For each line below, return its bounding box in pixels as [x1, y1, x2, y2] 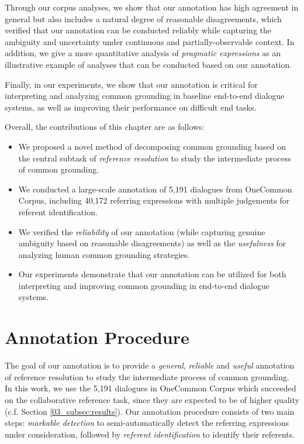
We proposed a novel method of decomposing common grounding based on [18, 140, 286, 152]
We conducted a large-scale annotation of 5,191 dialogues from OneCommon [18, 183, 292, 195]
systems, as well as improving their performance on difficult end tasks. [5, 101, 257, 113]
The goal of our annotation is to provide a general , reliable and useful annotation [5, 359, 295, 371]
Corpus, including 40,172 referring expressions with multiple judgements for [18, 194, 290, 206]
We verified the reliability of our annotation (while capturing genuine [18, 225, 265, 238]
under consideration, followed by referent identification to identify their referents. [5, 428, 295, 440]
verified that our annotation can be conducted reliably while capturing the [5, 24, 271, 36]
